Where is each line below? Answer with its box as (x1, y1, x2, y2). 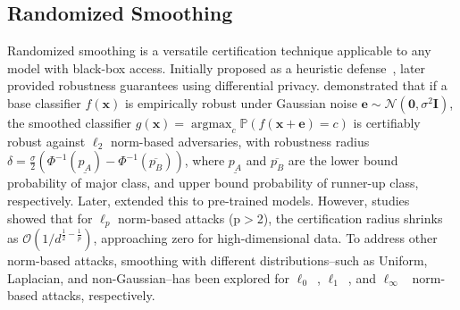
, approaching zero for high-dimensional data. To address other (93, 229, 438, 247)
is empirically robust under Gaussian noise (124, 93, 357, 112)
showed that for (7, 208, 93, 227)
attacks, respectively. (41, 286, 155, 305)
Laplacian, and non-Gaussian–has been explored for (7, 268, 290, 287)
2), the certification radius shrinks (256, 208, 443, 227)
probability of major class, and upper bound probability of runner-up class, (7, 173, 419, 192)
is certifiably (353, 113, 421, 131)
